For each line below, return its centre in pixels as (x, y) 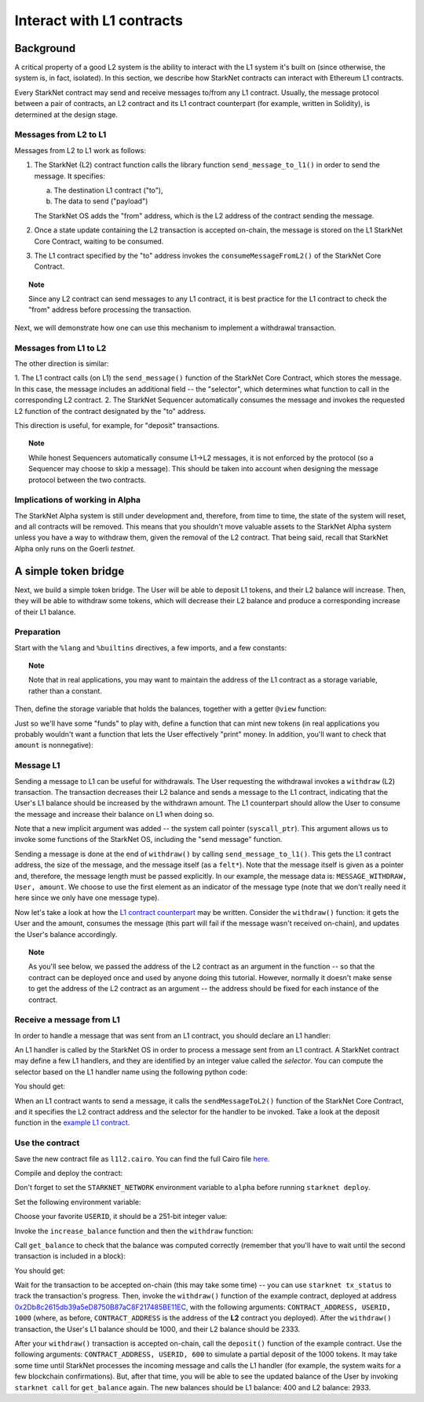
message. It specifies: (69, 176)
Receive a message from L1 (68, 1019)
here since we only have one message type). (87, 898)
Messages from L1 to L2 (60, 348)
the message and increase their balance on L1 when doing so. (115, 814)
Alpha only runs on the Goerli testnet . (75, 548)
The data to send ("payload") (101, 201)
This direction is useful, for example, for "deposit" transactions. (117, 425)
